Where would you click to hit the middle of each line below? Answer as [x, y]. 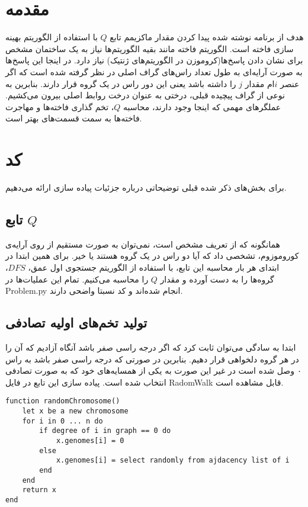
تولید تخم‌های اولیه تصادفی [76, 323]
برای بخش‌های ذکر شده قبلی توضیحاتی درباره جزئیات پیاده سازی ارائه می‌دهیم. [146, 187]
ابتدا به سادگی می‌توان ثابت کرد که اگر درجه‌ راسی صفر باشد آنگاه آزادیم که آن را [151, 347]
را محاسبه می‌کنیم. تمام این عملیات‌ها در [77, 279]
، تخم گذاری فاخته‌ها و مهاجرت [60, 106]
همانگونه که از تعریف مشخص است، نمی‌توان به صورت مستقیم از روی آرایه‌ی [143, 244]
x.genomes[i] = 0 [90, 440]
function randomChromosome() [63, 401]
